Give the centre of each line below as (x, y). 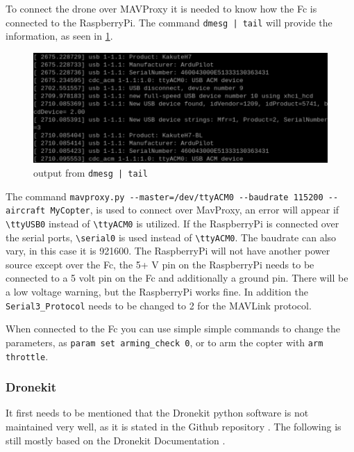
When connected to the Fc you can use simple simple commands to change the (173, 329)
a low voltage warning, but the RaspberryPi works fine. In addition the (157, 292)
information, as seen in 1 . (59, 36)
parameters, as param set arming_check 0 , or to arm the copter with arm (165, 342)
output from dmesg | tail (91, 172)
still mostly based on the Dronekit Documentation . (116, 440)
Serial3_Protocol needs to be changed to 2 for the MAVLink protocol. (159, 305)
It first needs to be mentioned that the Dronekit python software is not (157, 413)
